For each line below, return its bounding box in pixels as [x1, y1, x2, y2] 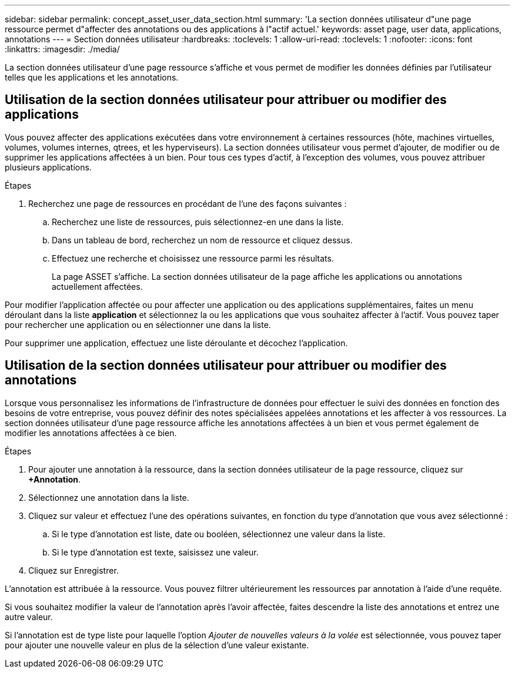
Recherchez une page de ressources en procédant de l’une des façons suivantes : [28, 198, 347, 209]
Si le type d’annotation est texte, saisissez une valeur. [52, 547, 259, 557]
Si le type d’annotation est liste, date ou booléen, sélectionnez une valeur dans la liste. [52, 528, 386, 539]
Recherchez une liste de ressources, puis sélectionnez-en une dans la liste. [52, 216, 344, 227]
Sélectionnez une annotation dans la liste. [28, 492, 189, 503]
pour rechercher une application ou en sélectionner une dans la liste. [5, 319, 271, 330]
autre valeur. [5, 611, 53, 622]
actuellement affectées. [52, 281, 143, 292]
